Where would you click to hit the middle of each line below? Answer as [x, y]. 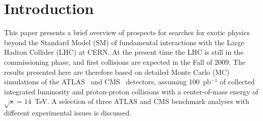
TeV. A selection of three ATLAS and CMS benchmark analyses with [142, 101]
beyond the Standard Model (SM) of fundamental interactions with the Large [124, 42]
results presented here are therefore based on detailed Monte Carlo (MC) [117, 72]
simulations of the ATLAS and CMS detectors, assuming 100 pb [108, 82]
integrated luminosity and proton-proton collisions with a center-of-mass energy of [131, 91]
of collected [237, 82]
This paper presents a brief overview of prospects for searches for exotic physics [127, 32]
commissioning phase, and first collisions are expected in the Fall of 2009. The [125, 62]
